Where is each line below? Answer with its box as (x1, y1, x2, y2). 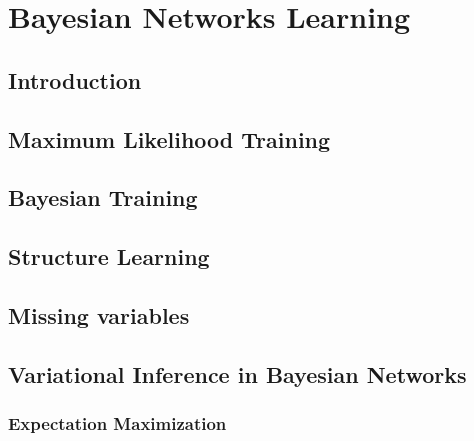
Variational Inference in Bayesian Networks (8, 358, 467, 389)
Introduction (8, 64, 142, 95)
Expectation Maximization (8, 410, 227, 435)
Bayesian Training (8, 182, 198, 213)
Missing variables (8, 299, 190, 330)
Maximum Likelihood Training (8, 123, 331, 154)
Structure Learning (8, 241, 210, 272)
